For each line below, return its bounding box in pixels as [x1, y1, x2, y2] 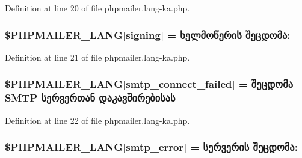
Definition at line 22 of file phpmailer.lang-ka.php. [5, 114, 190, 126]
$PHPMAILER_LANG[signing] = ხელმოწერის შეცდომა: [5, 27, 291, 42]
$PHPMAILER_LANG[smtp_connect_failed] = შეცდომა [5, 76, 294, 91]
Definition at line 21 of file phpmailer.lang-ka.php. [5, 50, 190, 63]
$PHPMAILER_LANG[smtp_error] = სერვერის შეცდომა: [5, 139, 298, 154]
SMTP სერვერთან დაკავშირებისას [5, 90, 176, 105]
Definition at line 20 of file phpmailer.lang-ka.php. [5, 2, 190, 14]
